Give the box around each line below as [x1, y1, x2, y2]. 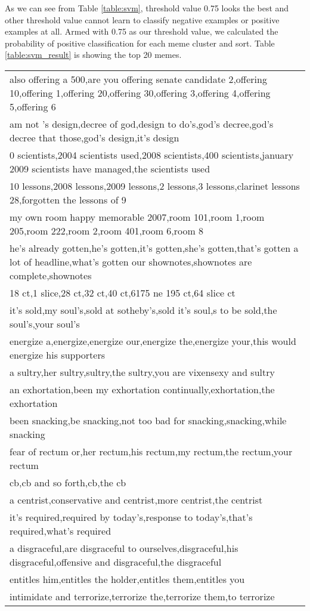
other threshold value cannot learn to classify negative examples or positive [5, 13, 280, 26]
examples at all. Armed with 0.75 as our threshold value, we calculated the [5, 25, 278, 38]
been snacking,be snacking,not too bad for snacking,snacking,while [10, 413, 287, 427]
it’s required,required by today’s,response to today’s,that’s [10, 510, 253, 524]
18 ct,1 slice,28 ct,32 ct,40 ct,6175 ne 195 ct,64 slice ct [10, 285, 235, 300]
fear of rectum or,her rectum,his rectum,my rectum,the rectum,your [10, 444, 293, 458]
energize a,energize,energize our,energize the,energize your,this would [10, 334, 296, 348]
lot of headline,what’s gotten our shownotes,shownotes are [10, 254, 252, 269]
